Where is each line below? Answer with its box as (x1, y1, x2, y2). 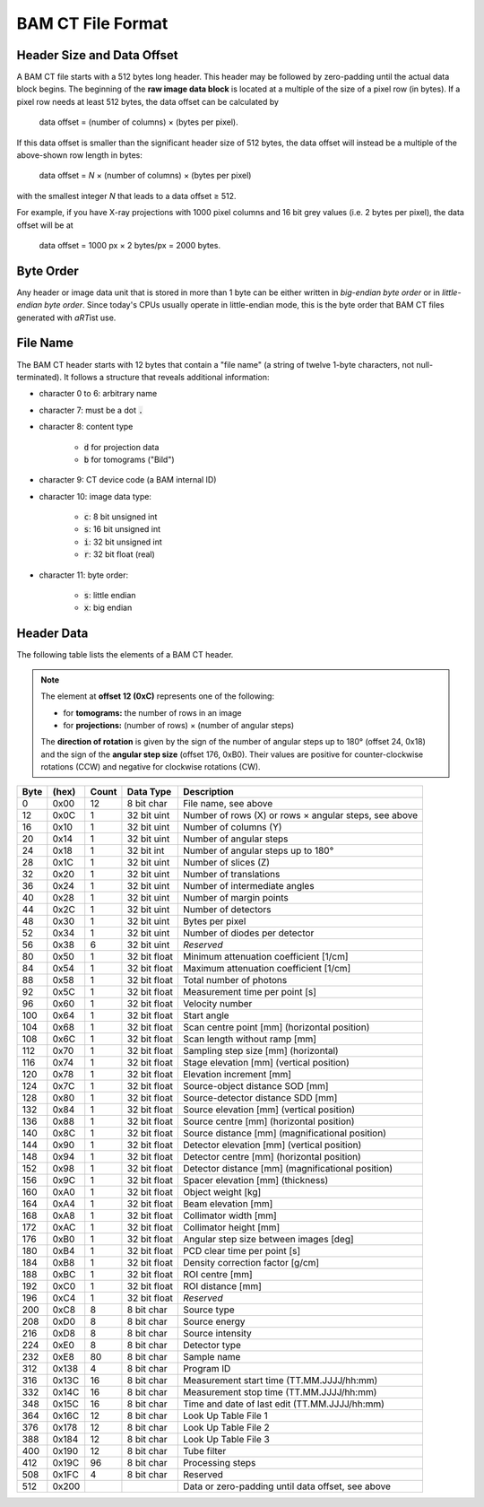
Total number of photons (182, 974, 288, 987)
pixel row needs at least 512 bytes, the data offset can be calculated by (16, 96, 280, 107)
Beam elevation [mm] (182, 1198, 273, 1210)
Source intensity (182, 1328, 252, 1340)
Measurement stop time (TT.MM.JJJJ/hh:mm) (182, 1386, 377, 1398)
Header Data (16, 626, 89, 641)
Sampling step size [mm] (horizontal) (182, 1045, 340, 1058)
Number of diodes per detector (182, 927, 315, 939)
